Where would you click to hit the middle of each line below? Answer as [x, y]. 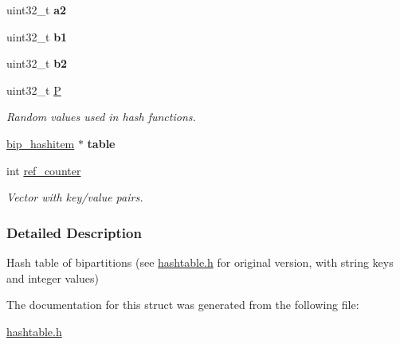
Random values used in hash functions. [101, 117]
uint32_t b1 [37, 36]
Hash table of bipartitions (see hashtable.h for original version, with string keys [200, 262]
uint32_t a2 [37, 10]
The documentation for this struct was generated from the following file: [183, 305]
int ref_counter [44, 170]
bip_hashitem [41, 143]
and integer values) [53, 278]
